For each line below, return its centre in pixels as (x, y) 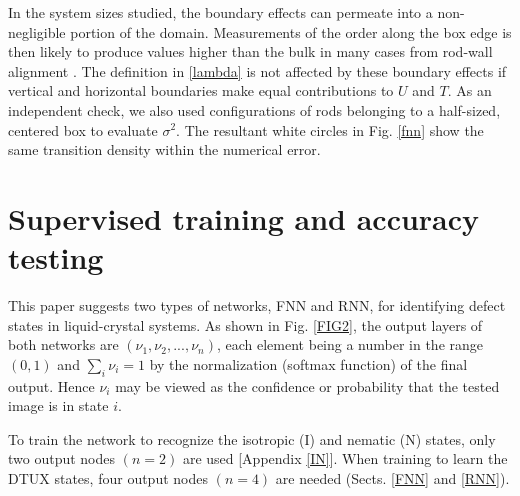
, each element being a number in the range (350, 344)
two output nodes (62, 458)
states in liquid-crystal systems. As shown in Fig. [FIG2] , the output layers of (245, 324)
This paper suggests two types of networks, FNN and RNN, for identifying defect (257, 305)
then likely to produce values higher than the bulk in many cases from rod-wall (250, 51)
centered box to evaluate (83, 129)
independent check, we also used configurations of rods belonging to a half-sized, (254, 109)
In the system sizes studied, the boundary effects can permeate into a (220, 12)
